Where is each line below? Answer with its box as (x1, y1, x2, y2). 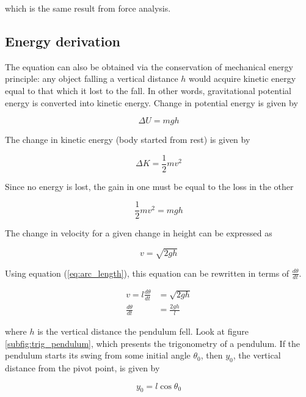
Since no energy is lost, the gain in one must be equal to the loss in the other (5, 180, 294, 192)
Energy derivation (5, 31, 121, 50)
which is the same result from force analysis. (5, 2, 171, 14)
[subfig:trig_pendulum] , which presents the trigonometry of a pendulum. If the (5, 337, 301, 349)
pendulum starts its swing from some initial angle (5, 349, 191, 362)
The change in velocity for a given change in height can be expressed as (5, 227, 272, 239)
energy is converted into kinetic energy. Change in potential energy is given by (5, 96, 298, 109)
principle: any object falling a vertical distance (5, 72, 178, 85)
